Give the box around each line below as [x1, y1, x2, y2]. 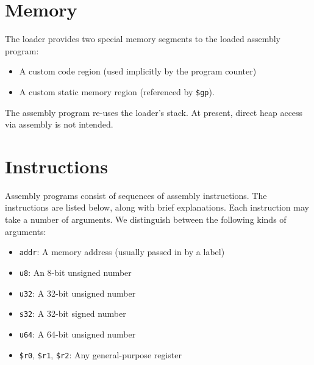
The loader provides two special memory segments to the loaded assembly [5, 32, 281, 45]
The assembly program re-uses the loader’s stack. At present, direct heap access [5, 106, 303, 118]
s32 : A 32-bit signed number [19, 307, 126, 320]
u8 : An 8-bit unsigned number [19, 266, 132, 278]
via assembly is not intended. [5, 118, 113, 131]
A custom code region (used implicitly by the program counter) [19, 65, 257, 78]
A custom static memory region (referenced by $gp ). [19, 85, 215, 98]
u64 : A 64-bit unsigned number [19, 327, 136, 340]
